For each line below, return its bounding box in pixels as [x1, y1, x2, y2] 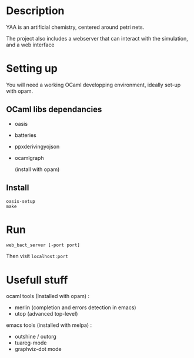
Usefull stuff [6, 273, 68, 286]
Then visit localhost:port [6, 253, 69, 260]
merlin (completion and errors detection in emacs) [14, 304, 136, 311]
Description [6, 4, 65, 18]
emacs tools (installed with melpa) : [6, 322, 92, 329]
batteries [14, 131, 36, 139]
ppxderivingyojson [14, 143, 60, 150]
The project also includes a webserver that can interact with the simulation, [6, 35, 188, 42]
